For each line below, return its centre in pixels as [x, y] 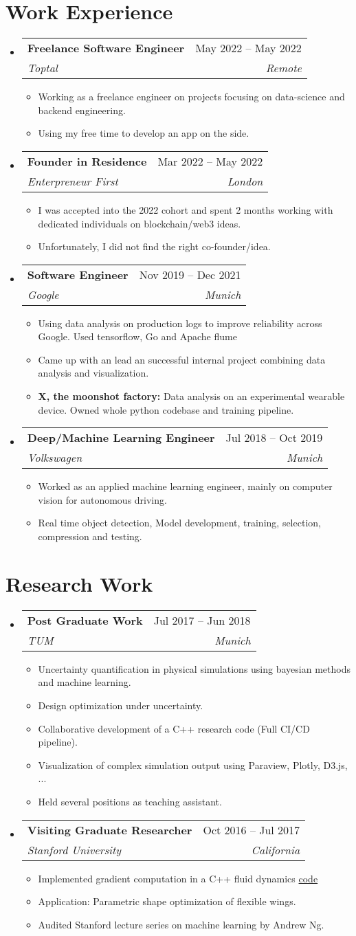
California [276, 849]
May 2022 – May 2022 [248, 48]
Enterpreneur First [73, 181]
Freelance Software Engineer [106, 48]
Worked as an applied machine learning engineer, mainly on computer [185, 486]
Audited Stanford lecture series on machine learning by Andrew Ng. [181, 924]
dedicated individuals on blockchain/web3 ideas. [140, 223]
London [245, 181]
